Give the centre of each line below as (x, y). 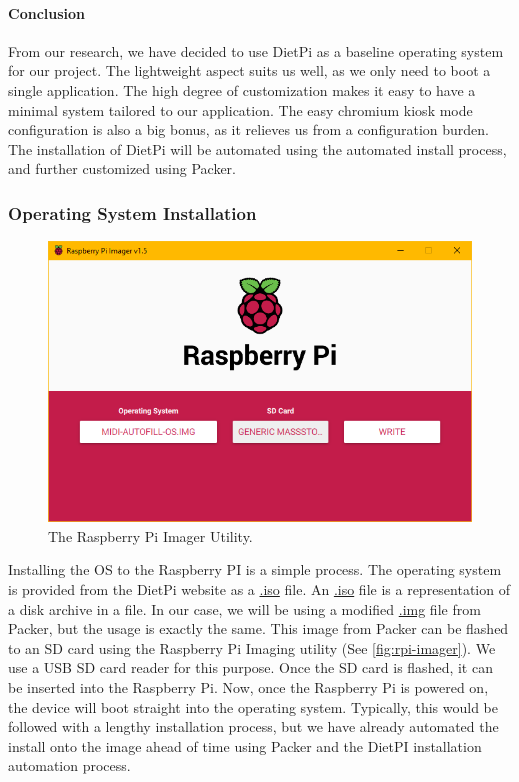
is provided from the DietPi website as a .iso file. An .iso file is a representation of (259, 588)
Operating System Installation (132, 212)
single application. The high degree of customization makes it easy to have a (242, 89)
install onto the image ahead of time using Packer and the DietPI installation (245, 745)
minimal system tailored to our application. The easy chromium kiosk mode (240, 109)
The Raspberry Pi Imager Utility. (150, 535)
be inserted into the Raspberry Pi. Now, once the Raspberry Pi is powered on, (248, 686)
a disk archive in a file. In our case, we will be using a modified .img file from (244, 608)
